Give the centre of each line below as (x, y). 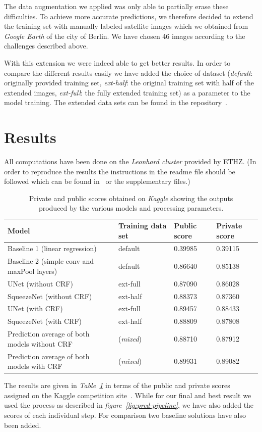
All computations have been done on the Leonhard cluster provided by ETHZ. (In (130, 161)
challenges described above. (46, 46)
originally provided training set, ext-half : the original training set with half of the (129, 83)
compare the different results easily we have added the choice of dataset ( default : (128, 73)
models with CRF (35, 366)
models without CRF (40, 343)
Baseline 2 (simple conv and (51, 261)
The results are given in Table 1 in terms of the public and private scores (117, 385)
